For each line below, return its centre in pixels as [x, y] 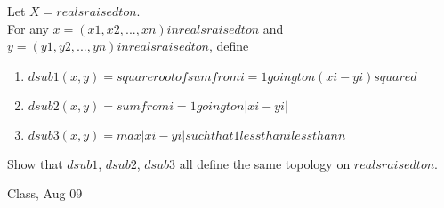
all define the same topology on [265, 163]
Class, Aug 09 [45, 193]
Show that [35, 163]
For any [28, 28]
